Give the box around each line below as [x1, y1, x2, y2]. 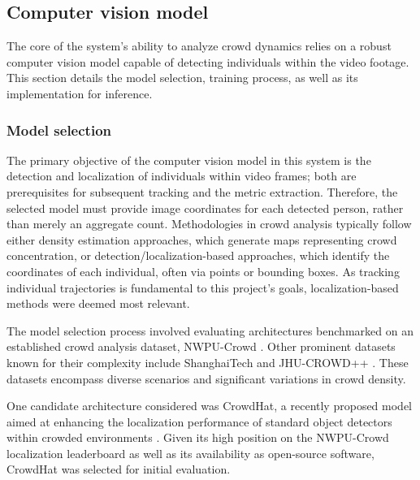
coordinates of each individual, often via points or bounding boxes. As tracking [6, 262, 400, 279]
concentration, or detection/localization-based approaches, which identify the [6, 247, 390, 264]
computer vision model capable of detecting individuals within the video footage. [6, 53, 409, 70]
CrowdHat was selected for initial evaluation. [6, 461, 231, 478]
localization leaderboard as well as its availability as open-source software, [6, 444, 375, 461]
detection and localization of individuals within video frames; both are [6, 167, 357, 184]
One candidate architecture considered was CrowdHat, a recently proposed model [6, 397, 412, 414]
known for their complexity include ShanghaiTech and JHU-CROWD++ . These [6, 353, 409, 370]
